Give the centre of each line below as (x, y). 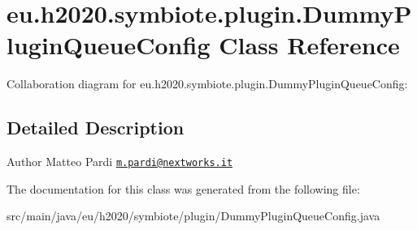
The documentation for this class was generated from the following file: (183, 188)
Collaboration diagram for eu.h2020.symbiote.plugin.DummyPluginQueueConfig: (207, 84)
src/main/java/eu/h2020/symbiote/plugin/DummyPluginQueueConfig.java (193, 216)
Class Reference (309, 45)
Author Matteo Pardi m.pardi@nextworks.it (120, 162)
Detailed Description (96, 128)
